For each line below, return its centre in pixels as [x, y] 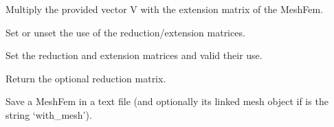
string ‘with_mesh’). [49, 114]
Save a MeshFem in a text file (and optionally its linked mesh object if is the [167, 101]
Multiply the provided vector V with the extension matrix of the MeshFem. [165, 9]
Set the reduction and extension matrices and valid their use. [134, 55]
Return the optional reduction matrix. [86, 78]
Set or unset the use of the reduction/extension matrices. [125, 32]
